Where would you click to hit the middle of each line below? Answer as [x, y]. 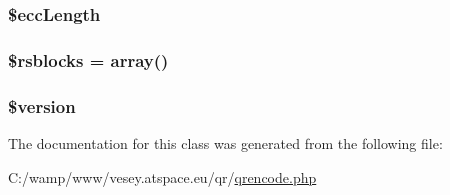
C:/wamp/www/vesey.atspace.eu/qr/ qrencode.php [162, 176]
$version [42, 105]
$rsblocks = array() [88, 59]
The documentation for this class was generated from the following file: [225, 142]
